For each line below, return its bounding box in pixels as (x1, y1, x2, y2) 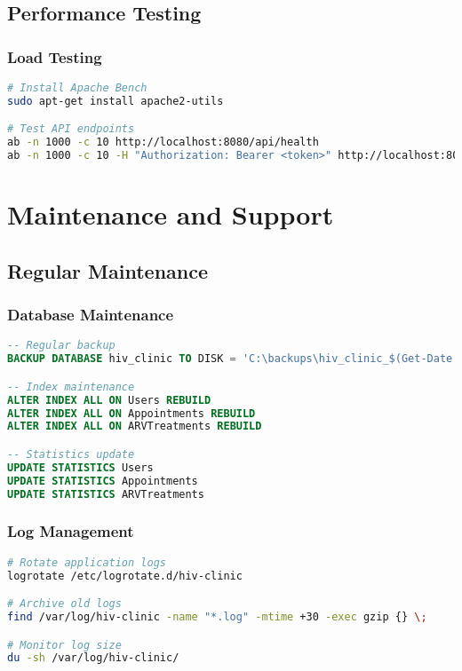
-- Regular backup (7, 339, 115, 352)
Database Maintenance (7, 304, 174, 326)
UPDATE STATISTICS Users (7, 461, 154, 474)
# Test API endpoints (7, 122, 135, 136)
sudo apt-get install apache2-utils (7, 94, 224, 107)
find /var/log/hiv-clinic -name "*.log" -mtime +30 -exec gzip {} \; (7, 610, 427, 623)
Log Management (7, 520, 134, 542)
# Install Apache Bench (7, 82, 147, 94)
